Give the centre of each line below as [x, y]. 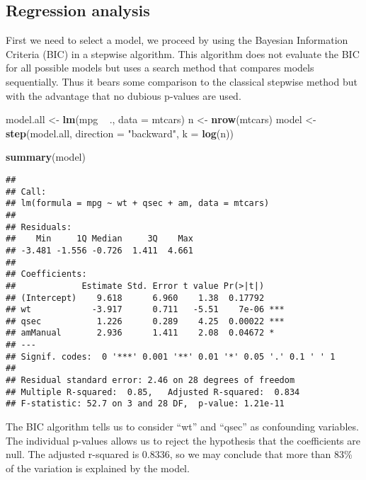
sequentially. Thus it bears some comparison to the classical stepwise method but [182, 81]
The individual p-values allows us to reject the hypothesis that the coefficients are [183, 440]
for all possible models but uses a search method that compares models [160, 68]
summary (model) [46, 157]
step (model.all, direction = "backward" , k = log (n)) [120, 133]
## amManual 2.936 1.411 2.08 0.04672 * [140, 333]
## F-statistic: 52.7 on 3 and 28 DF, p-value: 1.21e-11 [145, 404]
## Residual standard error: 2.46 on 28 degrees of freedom [150, 381]
